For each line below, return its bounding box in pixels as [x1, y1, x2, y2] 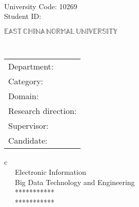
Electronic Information [14, 166, 86, 177]
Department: [8, 60, 54, 73]
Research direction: [8, 105, 77, 117]
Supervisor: [8, 120, 49, 132]
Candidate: [8, 134, 48, 147]
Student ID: [4, 11, 42, 21]
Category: [8, 75, 44, 87]
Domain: [8, 90, 39, 102]
